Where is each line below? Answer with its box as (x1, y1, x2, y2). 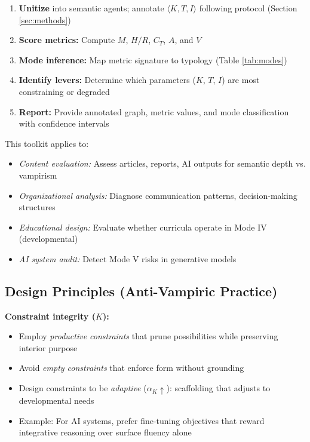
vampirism (19, 168, 57, 181)
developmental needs (19, 394, 94, 407)
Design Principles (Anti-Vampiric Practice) (5, 281, 278, 300)
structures (19, 201, 56, 213)
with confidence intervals (19, 117, 109, 130)
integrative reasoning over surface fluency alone (19, 426, 192, 438)
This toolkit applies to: (5, 137, 89, 149)
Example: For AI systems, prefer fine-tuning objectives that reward (19, 414, 265, 426)
